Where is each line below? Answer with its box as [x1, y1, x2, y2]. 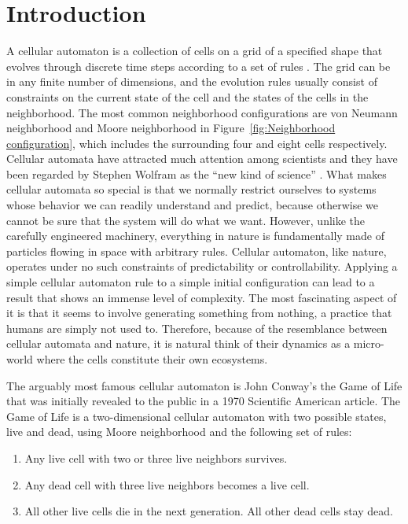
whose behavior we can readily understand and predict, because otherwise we [6, 197, 378, 213]
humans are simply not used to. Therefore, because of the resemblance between [6, 319, 388, 336]
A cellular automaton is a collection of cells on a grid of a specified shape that [6, 42, 383, 59]
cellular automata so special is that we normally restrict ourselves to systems [6, 181, 377, 197]
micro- [353, 335, 384, 352]
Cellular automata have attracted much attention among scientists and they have [6, 150, 398, 167]
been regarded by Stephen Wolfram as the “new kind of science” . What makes [6, 165, 387, 182]
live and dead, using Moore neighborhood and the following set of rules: [6, 423, 352, 440]
